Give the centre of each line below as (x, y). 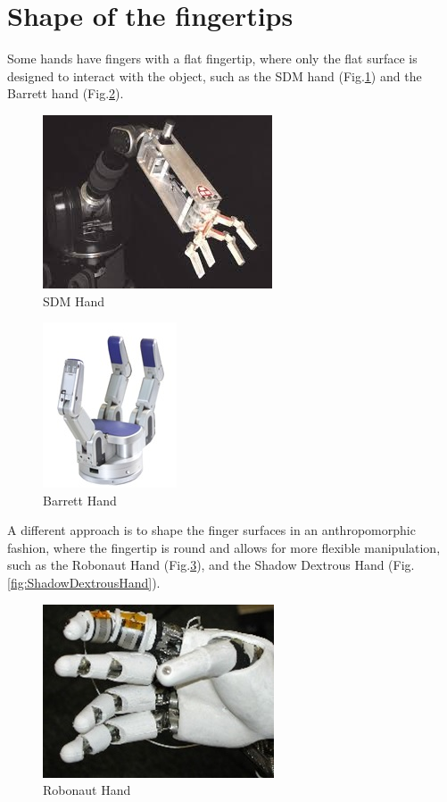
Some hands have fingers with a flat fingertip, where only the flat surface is (212, 58)
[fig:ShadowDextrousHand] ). (84, 583)
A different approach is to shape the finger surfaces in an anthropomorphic (211, 530)
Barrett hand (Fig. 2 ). (66, 93)
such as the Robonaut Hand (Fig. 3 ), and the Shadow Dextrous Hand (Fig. (211, 565)
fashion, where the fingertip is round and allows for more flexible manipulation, (224, 547)
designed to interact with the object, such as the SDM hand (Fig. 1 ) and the (215, 75)
